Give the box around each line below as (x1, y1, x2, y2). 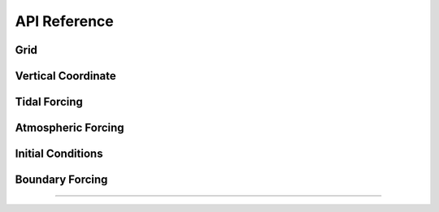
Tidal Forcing (15, 95, 83, 109)
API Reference (15, 12, 114, 30)
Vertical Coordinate (15, 69, 117, 83)
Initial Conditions (15, 147, 103, 161)
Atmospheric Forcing (15, 121, 125, 135)
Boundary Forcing (15, 173, 108, 187)
